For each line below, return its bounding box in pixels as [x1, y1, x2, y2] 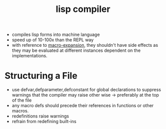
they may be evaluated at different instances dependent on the [11, 47, 141, 53]
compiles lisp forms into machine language [11, 31, 100, 38]
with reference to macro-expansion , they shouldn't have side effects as [11, 42, 159, 48]
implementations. [11, 53, 48, 59]
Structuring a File [4, 70, 78, 82]
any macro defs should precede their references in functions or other [11, 103, 154, 109]
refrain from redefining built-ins [11, 119, 77, 125]
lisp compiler [56, 3, 110, 15]
